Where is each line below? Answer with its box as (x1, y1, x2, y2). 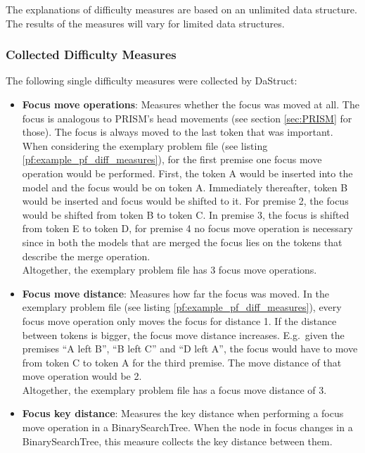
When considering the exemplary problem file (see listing (22, 138, 268, 153)
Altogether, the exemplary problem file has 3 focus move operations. (22, 262, 317, 277)
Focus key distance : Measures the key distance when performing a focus (22, 406, 344, 421)
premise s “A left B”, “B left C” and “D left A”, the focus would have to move (22, 341, 358, 356)
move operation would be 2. (22, 369, 142, 383)
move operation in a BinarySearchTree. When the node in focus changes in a (22, 420, 353, 435)
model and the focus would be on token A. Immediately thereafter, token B (22, 179, 348, 194)
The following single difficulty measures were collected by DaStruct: (6, 73, 297, 88)
